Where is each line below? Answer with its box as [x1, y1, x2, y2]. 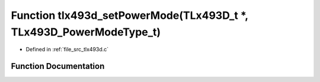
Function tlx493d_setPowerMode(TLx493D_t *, [11, 9, 248, 22]
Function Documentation [11, 61, 105, 71]
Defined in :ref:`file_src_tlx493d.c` [25, 46, 109, 53]
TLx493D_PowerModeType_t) [11, 25, 161, 38]
